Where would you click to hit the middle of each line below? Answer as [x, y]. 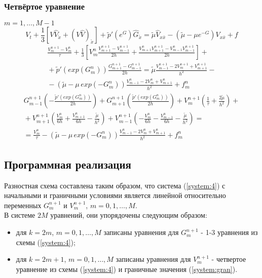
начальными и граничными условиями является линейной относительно [115, 195]
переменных [23, 205]
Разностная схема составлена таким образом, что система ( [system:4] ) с [115, 185]
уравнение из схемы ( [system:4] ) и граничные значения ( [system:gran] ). [127, 269]
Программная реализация [68, 164]
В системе [20, 215]
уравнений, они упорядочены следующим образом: [129, 215]
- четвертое [229, 259]
